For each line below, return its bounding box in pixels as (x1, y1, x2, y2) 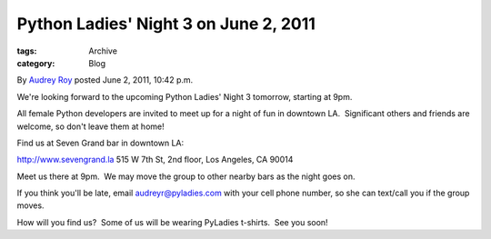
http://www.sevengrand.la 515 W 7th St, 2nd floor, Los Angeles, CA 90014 (16, 154, 294, 165)
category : (16, 57, 55, 68)
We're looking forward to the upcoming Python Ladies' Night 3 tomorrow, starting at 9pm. (16, 91, 353, 102)
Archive (88, 45, 118, 56)
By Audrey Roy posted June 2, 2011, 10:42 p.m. (16, 75, 194, 85)
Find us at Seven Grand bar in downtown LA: (16, 137, 185, 148)
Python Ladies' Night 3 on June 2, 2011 (16, 14, 316, 34)
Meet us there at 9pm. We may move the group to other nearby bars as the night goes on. (16, 171, 356, 182)
